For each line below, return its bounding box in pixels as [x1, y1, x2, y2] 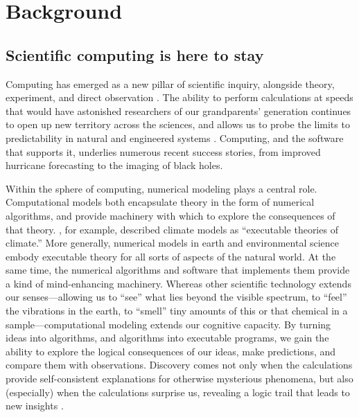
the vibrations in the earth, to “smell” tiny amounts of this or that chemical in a [6, 303, 348, 318]
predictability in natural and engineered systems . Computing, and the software [6, 130, 344, 145]
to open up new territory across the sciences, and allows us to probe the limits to [6, 117, 350, 132]
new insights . [6, 398, 64, 413]
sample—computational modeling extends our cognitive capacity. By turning [6, 317, 331, 331]
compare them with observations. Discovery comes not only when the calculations [6, 357, 353, 372]
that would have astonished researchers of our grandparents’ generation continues [6, 103, 351, 118]
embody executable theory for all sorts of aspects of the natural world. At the [6, 249, 336, 263]
